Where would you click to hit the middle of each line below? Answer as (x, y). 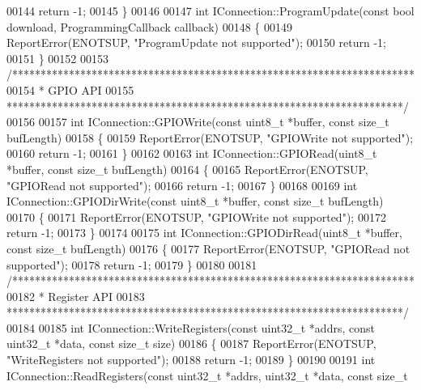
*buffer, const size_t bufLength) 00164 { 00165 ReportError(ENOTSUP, (187, 169)
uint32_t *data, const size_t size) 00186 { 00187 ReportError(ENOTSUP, (191, 343)
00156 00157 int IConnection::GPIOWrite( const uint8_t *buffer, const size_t (198, 122)
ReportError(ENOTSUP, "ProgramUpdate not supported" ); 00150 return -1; (196, 42)
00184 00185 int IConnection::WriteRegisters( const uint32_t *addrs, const (191, 327)
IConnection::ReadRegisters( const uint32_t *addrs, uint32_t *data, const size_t (207, 375)
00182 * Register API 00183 (76, 296)
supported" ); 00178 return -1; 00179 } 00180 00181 (132, 264)
